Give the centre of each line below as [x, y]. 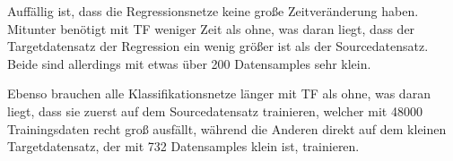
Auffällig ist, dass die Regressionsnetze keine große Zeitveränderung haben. [213, 11]
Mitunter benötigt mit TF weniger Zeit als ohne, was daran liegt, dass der [211, 28]
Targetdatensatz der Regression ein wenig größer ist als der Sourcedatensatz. [218, 46]
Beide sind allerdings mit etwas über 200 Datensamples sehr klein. [189, 63]
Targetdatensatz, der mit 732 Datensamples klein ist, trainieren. [183, 146]
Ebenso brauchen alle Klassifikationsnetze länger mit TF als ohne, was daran [219, 93]
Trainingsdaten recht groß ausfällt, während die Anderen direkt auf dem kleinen [227, 128]
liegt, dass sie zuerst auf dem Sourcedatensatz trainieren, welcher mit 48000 [215, 110]
